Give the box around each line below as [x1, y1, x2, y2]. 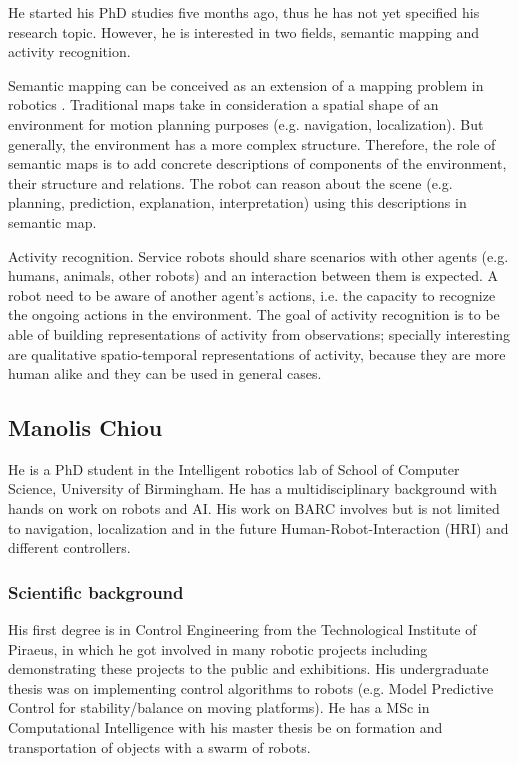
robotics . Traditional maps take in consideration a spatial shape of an [8, 94, 439, 115]
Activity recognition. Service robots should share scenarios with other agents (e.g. [8, 245, 509, 266]
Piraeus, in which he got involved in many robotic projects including [8, 638, 428, 659]
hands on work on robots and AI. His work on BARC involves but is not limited [8, 498, 500, 519]
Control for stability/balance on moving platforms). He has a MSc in [8, 697, 430, 718]
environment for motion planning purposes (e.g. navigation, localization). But [8, 113, 484, 134]
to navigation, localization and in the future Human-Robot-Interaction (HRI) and [8, 517, 509, 538]
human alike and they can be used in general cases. [8, 363, 322, 384]
